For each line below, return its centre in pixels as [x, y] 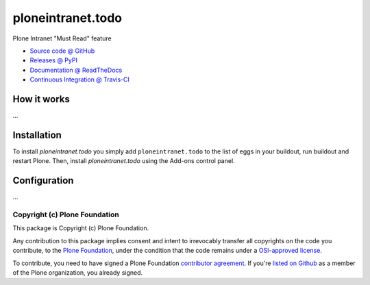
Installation [37, 135]
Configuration [43, 181]
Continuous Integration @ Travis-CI [80, 79]
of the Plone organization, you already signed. [78, 272]
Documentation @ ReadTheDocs [76, 70]
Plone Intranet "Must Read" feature [62, 38]
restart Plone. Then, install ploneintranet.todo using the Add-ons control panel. [124, 161]
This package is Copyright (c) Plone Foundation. [81, 228]
